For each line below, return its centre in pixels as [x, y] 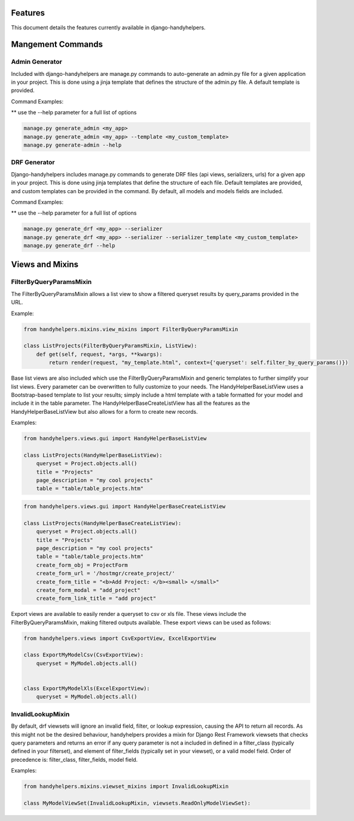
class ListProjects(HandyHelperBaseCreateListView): [103, 523]
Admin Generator [36, 62]
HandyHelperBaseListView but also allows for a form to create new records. [105, 411]
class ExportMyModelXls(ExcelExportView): [87, 688]
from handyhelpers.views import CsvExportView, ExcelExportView [120, 638]
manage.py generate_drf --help [70, 246]
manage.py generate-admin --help [73, 145]
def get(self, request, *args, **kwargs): [99, 354]
